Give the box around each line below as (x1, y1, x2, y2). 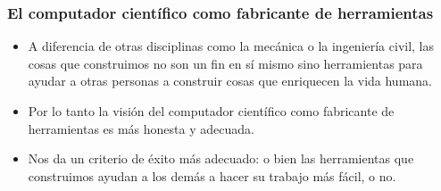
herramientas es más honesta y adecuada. (28, 119, 254, 137)
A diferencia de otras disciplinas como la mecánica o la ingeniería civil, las (28, 37, 435, 55)
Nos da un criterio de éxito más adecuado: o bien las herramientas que (28, 149, 414, 168)
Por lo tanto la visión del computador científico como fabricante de (28, 102, 395, 120)
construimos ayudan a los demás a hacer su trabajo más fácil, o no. (28, 166, 396, 185)
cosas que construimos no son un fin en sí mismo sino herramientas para (28, 54, 423, 72)
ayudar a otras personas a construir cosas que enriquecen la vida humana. (28, 71, 432, 90)
